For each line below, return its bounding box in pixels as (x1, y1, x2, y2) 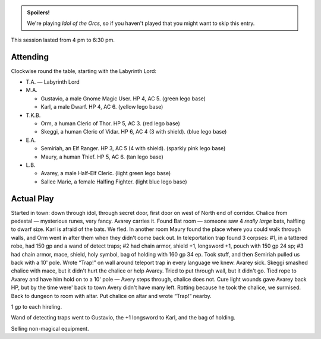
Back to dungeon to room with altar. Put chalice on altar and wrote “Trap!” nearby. (11, 292, 212, 299)
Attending (11, 52, 49, 62)
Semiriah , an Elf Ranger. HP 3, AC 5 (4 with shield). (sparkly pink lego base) (40, 145, 226, 152)
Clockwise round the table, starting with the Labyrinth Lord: (11, 67, 157, 74)
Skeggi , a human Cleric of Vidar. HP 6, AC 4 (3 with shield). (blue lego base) (40, 128, 227, 135)
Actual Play (11, 194, 54, 204)
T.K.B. (26, 112, 41, 119)
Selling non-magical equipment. (11, 325, 89, 332)
